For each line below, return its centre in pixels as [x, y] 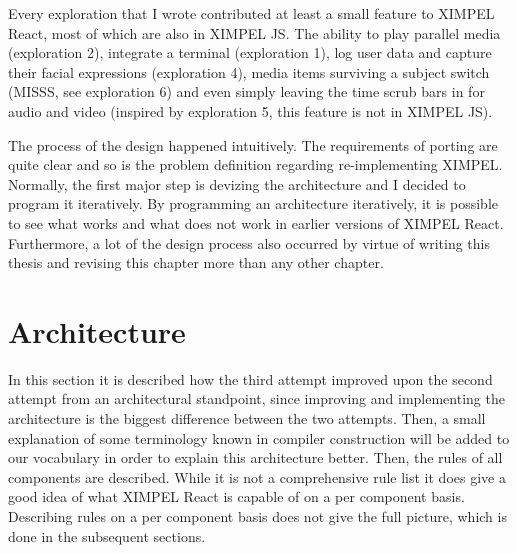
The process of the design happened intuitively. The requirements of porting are [253, 144]
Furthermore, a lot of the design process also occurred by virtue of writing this [249, 242]
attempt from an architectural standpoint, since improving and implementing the [256, 398]
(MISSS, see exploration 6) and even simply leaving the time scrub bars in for [246, 91]
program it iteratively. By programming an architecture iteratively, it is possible [253, 203]
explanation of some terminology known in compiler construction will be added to [259, 437]
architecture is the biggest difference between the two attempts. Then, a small [247, 418]
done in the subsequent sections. [107, 535]
